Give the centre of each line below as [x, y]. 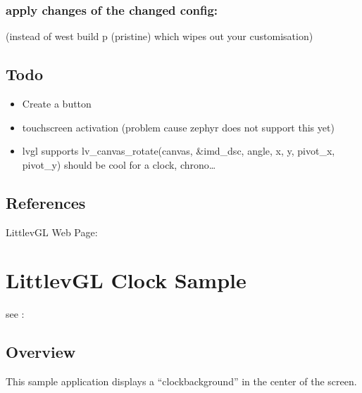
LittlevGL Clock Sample [126, 280]
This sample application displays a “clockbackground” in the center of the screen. [181, 381]
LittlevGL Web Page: [52, 232]
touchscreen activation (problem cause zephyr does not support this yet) [178, 127]
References [46, 202]
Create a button [57, 104]
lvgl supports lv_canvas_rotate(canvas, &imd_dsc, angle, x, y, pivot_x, [179, 151]
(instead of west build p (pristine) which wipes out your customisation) [160, 36]
